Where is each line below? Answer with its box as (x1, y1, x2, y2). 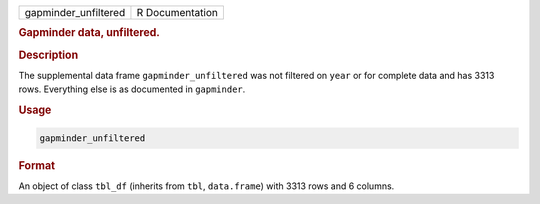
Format (18, 158, 55, 172)
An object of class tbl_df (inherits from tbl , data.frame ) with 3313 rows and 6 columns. (18, 180, 395, 192)
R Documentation (136, 6, 219, 19)
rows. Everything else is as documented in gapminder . (18, 83, 246, 95)
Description (18, 48, 79, 62)
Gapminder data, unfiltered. (18, 26, 160, 40)
